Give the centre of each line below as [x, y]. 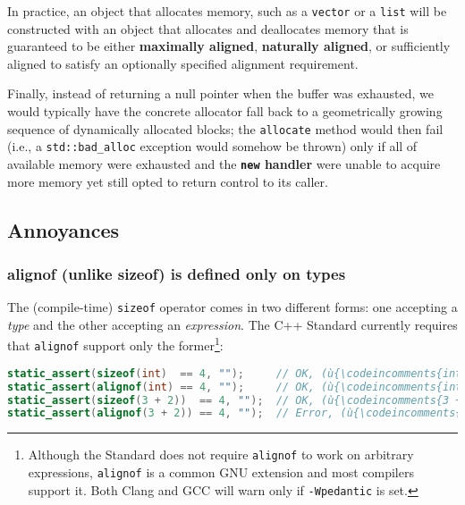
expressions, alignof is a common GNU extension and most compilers [221, 471]
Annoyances [63, 229]
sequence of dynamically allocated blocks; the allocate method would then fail [225, 128]
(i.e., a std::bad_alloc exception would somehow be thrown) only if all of [212, 146]
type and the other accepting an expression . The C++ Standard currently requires [232, 324]
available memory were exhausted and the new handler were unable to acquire [224, 163]
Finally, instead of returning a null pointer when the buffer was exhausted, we [221, 93]
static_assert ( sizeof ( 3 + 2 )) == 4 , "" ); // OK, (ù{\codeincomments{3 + [235, 400]
